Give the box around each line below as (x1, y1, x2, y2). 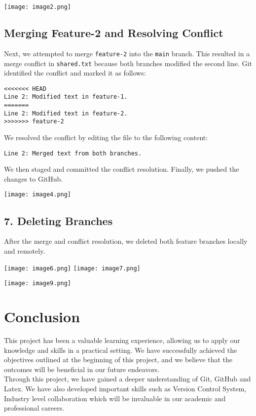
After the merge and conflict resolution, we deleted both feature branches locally (4, 236, 248, 246)
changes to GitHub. (4, 173, 63, 184)
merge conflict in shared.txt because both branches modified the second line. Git (4, 58, 252, 68)
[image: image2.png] (4, 3, 72, 10)
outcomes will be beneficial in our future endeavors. (4, 364, 160, 374)
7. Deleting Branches (4, 213, 113, 228)
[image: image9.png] (4, 280, 72, 287)
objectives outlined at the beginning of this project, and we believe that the (4, 354, 232, 365)
